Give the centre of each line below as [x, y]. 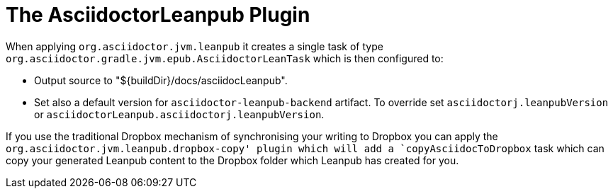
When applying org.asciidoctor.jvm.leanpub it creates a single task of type [195, 46]
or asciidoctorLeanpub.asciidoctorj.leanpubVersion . [179, 114]
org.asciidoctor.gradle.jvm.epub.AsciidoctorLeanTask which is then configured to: [225, 58]
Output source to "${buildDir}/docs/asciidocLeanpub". [161, 80]
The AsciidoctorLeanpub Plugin [158, 15]
